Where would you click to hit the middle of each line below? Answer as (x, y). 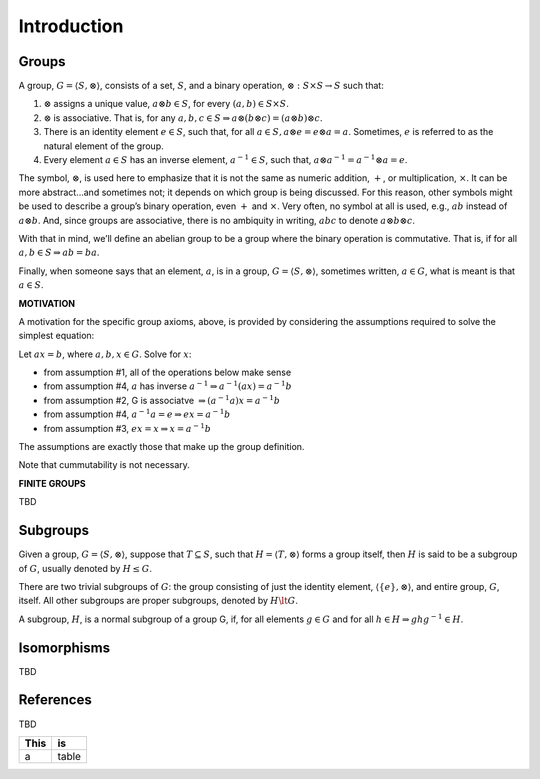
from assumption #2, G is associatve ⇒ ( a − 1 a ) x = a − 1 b (161, 399)
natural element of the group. (103, 146)
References (55, 700)
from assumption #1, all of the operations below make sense (167, 372)
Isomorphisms (64, 647)
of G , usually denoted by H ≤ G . (85, 568)
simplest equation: (56, 336)
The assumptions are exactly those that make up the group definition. (161, 447)
